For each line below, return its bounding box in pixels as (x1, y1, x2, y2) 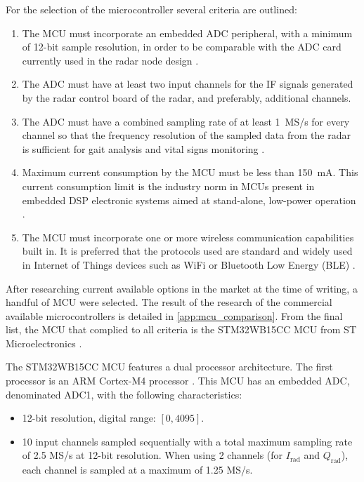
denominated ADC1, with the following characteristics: (6, 387, 242, 401)
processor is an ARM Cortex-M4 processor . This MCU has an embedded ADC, (6, 373, 350, 388)
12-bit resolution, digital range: (22, 410, 156, 425)
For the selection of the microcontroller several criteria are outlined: (6, 2, 297, 16)
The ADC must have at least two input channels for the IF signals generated (22, 76, 353, 91)
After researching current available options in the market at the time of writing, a (6, 281, 358, 295)
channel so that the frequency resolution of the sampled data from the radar (22, 128, 351, 142)
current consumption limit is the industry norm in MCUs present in (22, 178, 315, 193)
